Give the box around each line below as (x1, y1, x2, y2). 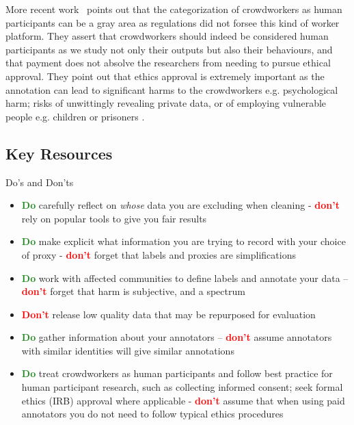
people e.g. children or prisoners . (5, 109, 145, 123)
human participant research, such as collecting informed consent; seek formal (21, 380, 343, 394)
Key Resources (5, 142, 113, 164)
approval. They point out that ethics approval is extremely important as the (5, 68, 325, 83)
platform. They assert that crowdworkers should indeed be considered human (5, 29, 329, 43)
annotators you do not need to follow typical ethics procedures (21, 407, 284, 421)
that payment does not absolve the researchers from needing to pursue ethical (5, 55, 331, 70)
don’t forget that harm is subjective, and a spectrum (21, 284, 245, 298)
